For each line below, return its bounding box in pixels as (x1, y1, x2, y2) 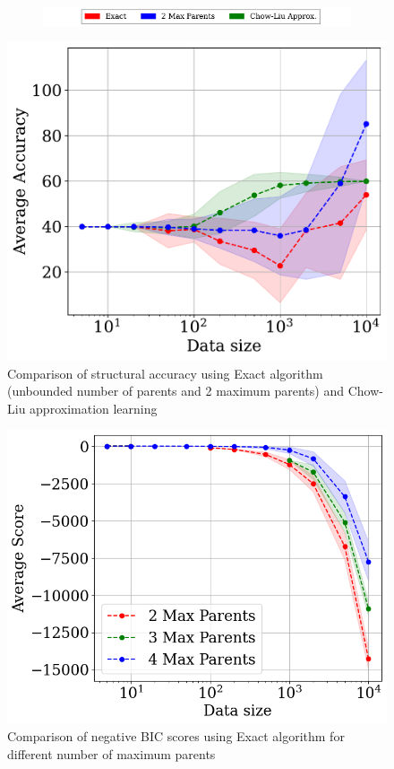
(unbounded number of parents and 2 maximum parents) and (7, 381, 344, 400)
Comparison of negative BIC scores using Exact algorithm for (7, 727, 345, 746)
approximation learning (30, 398, 158, 417)
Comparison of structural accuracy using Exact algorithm (7, 363, 323, 382)
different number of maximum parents (7, 745, 216, 764)
